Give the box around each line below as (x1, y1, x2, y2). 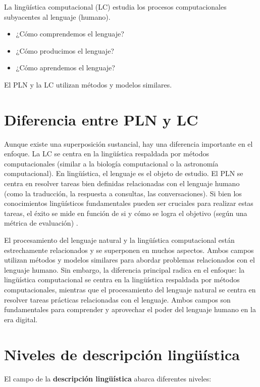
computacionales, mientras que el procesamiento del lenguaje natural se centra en (4, 284, 256, 294)
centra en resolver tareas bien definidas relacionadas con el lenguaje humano (4, 178, 240, 189)
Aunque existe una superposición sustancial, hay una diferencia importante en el (4, 138, 253, 149)
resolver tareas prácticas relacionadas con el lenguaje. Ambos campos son (4, 294, 231, 305)
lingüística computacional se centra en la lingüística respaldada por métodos (4, 274, 240, 285)
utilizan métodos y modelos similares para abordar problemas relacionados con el (4, 254, 255, 265)
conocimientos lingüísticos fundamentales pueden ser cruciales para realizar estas (4, 198, 253, 208)
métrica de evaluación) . (4, 218, 78, 228)
